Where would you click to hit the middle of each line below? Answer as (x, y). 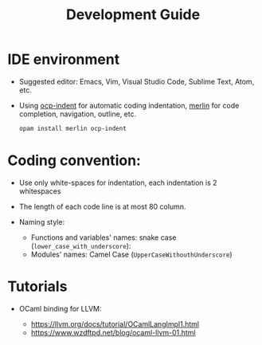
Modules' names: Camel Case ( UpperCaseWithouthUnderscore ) (131, 254)
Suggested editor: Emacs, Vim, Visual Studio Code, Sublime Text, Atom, (137, 81)
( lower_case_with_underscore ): (81, 245)
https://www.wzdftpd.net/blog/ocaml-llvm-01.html (113, 332)
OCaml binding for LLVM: (60, 308)
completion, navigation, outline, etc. (78, 114)
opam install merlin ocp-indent (72, 128)
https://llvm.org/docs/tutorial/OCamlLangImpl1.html (115, 323)
